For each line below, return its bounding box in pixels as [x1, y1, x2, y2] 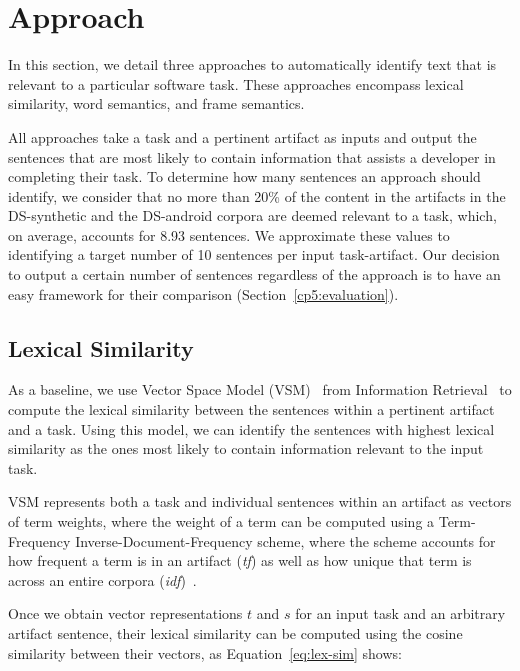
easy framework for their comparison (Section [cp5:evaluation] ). [8, 283, 399, 304]
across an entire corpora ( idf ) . [8, 569, 197, 590]
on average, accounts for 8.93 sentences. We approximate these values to [8, 224, 450, 245]
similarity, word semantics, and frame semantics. [8, 93, 305, 114]
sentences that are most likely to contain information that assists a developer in [8, 146, 496, 167]
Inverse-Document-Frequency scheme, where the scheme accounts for [75, 530, 496, 551]
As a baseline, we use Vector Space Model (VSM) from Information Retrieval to [8, 379, 512, 400]
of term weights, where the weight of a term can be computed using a [8, 511, 435, 532]
